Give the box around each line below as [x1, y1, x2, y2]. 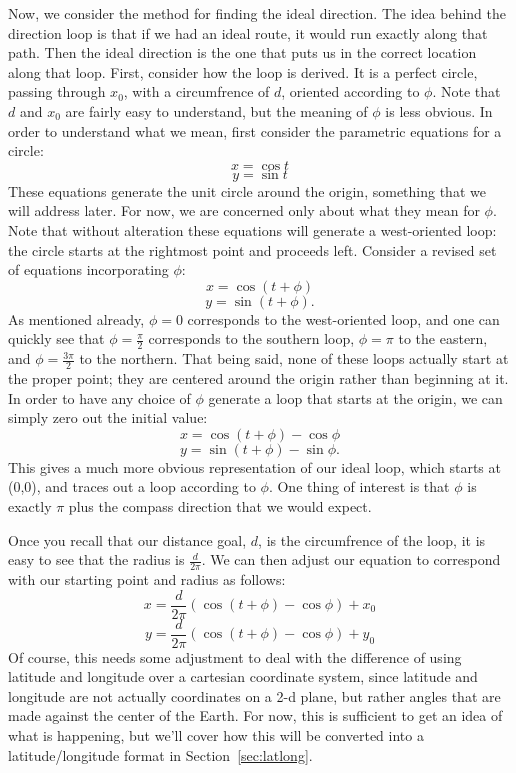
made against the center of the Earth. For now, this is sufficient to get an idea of [8, 705, 503, 726]
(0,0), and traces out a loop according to [8, 476, 256, 497]
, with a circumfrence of [123, 81, 270, 102]
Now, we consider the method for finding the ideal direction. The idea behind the [8, 3, 506, 23]
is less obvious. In [385, 100, 493, 121]
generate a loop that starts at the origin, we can [208, 387, 503, 408]
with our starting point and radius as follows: [8, 568, 286, 589]
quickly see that [8, 328, 105, 349]
